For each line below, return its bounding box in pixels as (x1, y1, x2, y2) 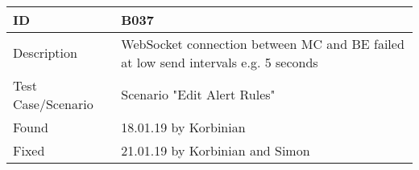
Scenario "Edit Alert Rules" (121, 85, 276, 104)
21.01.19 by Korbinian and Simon (121, 140, 310, 160)
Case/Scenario (13, 94, 93, 113)
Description (13, 43, 77, 63)
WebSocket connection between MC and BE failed (121, 34, 404, 53)
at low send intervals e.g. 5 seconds (121, 52, 318, 71)
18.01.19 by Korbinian (121, 117, 246, 136)
